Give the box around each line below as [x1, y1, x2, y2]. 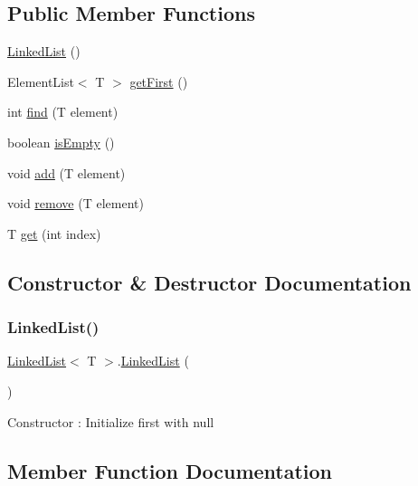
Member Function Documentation [7, 456, 333, 484]
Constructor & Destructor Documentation [7, 268, 412, 296]
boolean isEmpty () [7, 132, 115, 151]
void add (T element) [7, 163, 126, 182]
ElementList [7, 71, 74, 91]
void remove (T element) [7, 194, 144, 213]
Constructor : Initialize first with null [7, 412, 214, 431]
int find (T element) [7, 102, 119, 121]
